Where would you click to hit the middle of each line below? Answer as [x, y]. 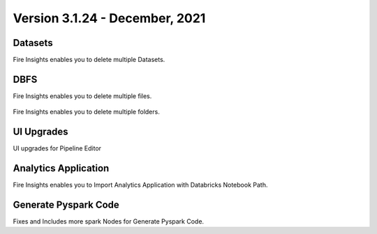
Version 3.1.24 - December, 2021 [109, 18]
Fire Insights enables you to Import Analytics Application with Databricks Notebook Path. [140, 185]
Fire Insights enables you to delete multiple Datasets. [89, 60]
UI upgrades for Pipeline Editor [57, 148]
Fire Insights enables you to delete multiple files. [82, 96]
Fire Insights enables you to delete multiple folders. [86, 112]
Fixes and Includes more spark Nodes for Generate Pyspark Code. [109, 221]
